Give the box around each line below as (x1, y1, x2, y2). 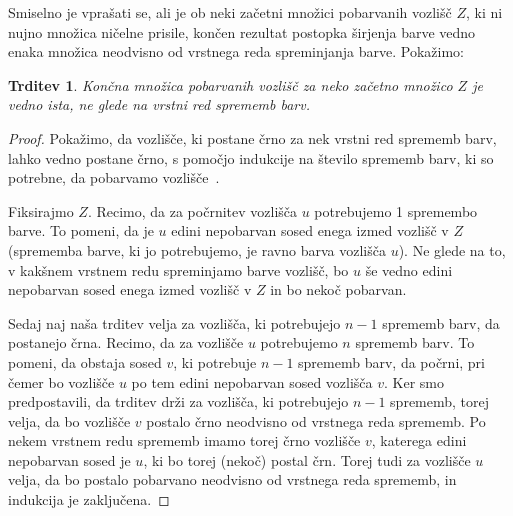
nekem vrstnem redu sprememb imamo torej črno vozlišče (8, 430, 361, 451)
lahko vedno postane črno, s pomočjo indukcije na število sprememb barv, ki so (8, 147, 494, 168)
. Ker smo (384, 371, 445, 392)
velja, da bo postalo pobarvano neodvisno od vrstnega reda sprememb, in (8, 469, 457, 490)
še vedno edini (365, 259, 453, 280)
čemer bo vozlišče (8, 371, 115, 392)
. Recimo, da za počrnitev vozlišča (87, 200, 298, 221)
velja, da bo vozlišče (8, 410, 131, 431)
